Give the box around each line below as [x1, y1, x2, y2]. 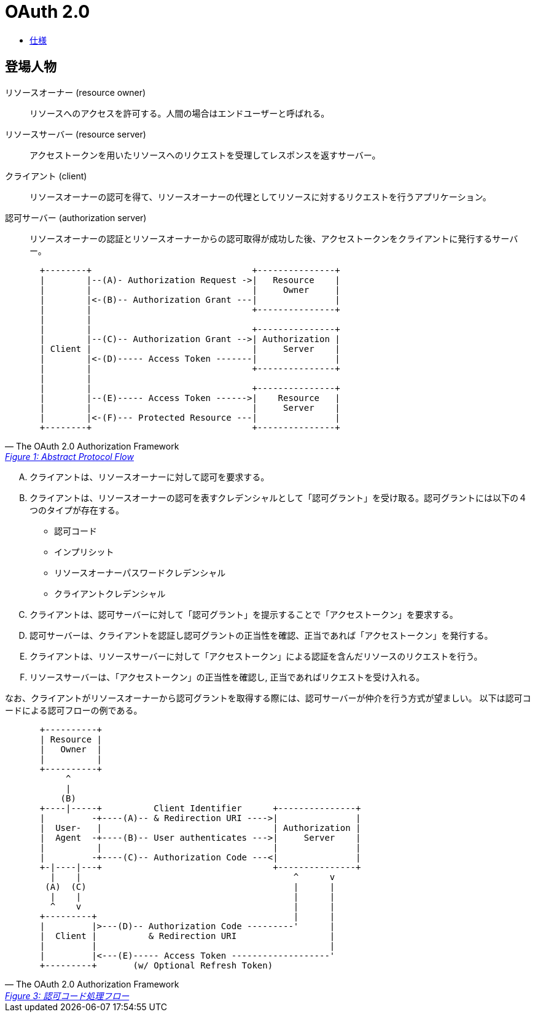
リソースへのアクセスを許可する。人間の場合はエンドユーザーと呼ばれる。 [29, 107, 330, 119]
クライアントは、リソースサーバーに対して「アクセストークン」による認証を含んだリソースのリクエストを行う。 [29, 650, 483, 661]
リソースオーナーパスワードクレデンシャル [54, 567, 226, 578]
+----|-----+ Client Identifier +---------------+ [39, 803, 361, 813]
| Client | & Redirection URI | [39, 930, 335, 941]
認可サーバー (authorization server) [5, 212, 147, 223]
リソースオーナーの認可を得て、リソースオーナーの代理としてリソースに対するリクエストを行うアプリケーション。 [29, 191, 491, 202]
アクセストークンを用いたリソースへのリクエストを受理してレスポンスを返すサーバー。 [29, 149, 381, 160]
